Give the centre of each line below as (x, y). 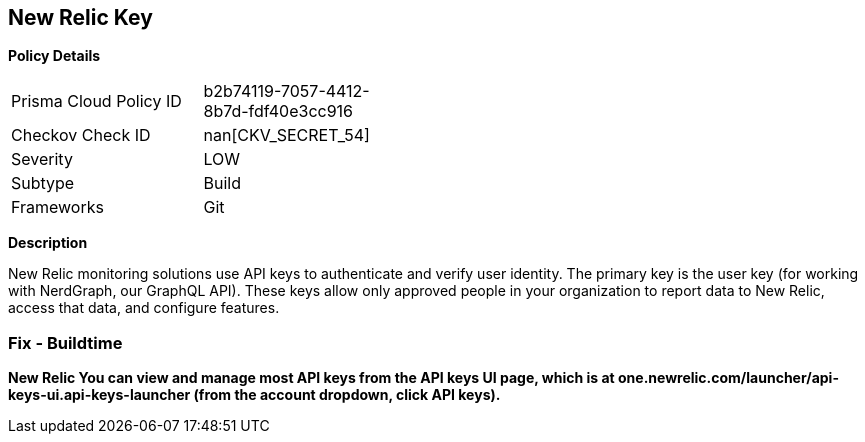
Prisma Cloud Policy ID (96, 101)
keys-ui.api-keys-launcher (99, 395)
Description (48, 243)
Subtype (43, 183)
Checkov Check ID (81, 135)
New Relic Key (80, 17)
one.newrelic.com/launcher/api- (728, 378)
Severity (42, 159)
